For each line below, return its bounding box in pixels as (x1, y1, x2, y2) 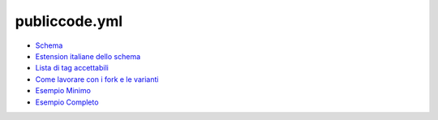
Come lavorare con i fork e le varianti (35, 74, 159, 84)
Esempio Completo (35, 97, 99, 107)
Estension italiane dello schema (35, 51, 141, 61)
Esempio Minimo (35, 86, 91, 96)
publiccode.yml (15, 12, 123, 30)
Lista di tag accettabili (35, 63, 109, 73)
